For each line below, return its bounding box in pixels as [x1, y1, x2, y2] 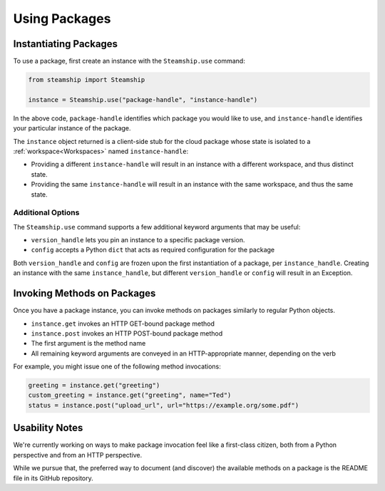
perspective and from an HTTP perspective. [13, 450, 143, 459]
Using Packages [13, 11, 111, 26]
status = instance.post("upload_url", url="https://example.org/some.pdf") [28, 401, 299, 409]
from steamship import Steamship [28, 76, 145, 84]
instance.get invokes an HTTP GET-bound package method [31, 319, 215, 328]
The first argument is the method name [31, 339, 146, 348]
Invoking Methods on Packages [13, 287, 156, 299]
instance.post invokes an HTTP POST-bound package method [31, 329, 223, 338]
